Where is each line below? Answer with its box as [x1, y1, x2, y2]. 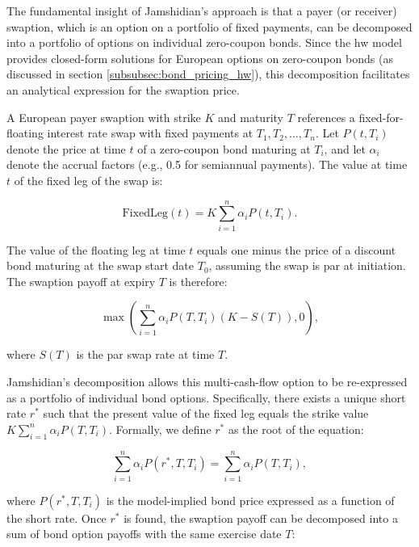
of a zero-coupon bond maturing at [137, 140, 311, 157]
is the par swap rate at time [76, 346, 215, 363]
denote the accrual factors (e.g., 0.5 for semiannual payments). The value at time [6, 156, 408, 173]
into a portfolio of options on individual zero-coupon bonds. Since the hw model [6, 34, 402, 51]
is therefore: [169, 272, 228, 289]
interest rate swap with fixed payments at [47, 124, 253, 141]
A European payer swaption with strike [6, 108, 201, 125]
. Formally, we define [108, 420, 212, 437]
